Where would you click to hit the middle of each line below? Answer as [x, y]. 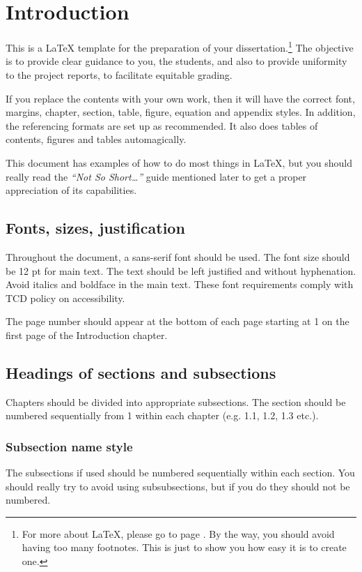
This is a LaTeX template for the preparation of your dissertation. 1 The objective [180, 46]
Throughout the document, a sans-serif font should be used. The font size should [178, 256]
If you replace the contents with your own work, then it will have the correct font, [180, 98]
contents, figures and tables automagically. [96, 139]
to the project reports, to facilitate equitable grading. [119, 74]
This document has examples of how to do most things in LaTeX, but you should [179, 162]
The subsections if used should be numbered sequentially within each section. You [180, 473]
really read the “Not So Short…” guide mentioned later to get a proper [156, 176]
